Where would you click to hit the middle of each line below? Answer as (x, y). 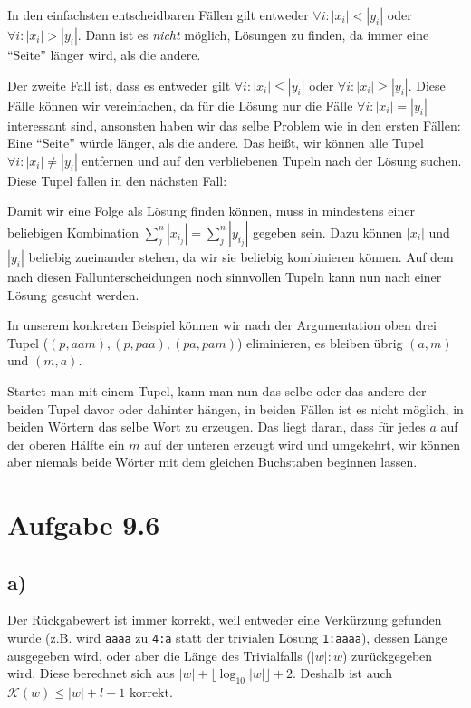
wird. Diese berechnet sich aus (91, 673)
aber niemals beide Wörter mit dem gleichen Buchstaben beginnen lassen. (212, 462)
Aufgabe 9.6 (84, 524)
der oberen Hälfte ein (66, 444)
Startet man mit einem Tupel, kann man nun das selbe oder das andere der (217, 390)
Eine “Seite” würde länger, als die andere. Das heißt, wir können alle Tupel (216, 143)
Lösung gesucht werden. (73, 294)
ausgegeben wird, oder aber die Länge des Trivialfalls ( (159, 655)
